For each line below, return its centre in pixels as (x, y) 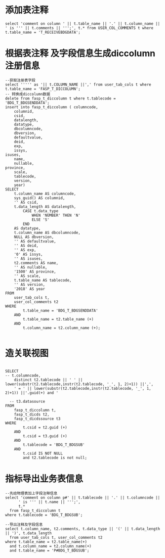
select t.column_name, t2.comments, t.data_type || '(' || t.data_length (83, 529)
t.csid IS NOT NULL (43, 453)
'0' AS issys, (28, 254)
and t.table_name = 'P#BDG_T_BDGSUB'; (50, 550)
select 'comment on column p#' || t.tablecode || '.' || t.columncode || (83, 498)
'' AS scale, (27, 276)
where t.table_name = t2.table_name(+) (46, 542)
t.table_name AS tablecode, (43, 280)
